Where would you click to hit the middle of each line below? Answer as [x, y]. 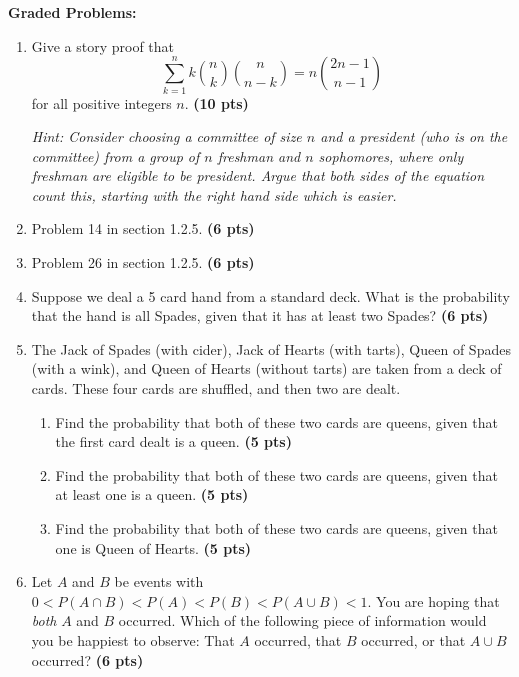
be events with [159, 581]
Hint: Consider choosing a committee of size [166, 136]
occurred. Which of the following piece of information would [302, 620]
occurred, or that [413, 639]
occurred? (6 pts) [87, 659]
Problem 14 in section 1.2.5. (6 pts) [143, 228]
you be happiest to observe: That [133, 639]
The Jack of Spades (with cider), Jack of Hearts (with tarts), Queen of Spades [271, 348]
